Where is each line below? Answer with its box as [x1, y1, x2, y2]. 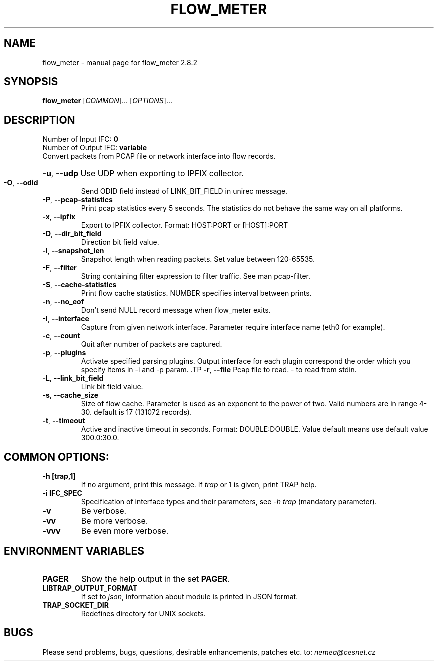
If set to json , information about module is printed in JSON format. [81, 592, 298, 601]
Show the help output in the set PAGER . [81, 573, 230, 584]
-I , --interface [42, 314, 89, 323]
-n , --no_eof [42, 297, 84, 306]
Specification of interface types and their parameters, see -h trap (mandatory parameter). [81, 497, 377, 506]
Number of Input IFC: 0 [42, 135, 119, 144]
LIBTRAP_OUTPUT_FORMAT [42, 583, 138, 592]
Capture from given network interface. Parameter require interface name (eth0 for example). [81, 323, 385, 332]
